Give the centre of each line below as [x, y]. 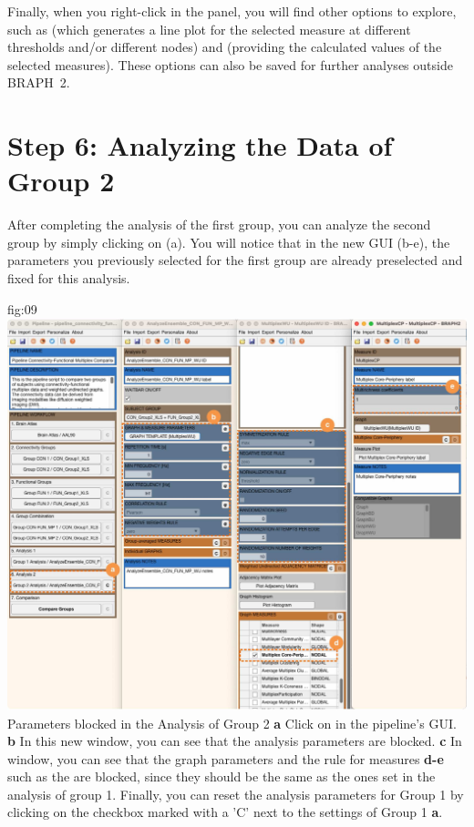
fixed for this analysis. [69, 278]
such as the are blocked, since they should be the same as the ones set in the [222, 776]
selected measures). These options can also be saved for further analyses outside [230, 64]
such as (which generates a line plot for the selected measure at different [209, 29]
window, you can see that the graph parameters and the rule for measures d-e [226, 758]
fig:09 [22, 308]
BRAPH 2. [39, 82]
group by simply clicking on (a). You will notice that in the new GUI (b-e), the [229, 242]
